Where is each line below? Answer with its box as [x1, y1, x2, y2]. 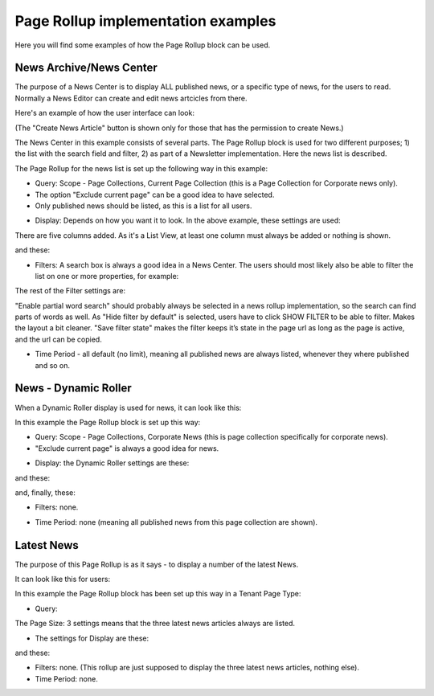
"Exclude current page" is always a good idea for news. [35, 443, 219, 453]
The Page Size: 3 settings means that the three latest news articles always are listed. [14, 619, 296, 628]
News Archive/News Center [14, 61, 158, 75]
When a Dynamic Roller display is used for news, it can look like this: [14, 403, 242, 412]
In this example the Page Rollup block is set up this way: [14, 417, 201, 427]
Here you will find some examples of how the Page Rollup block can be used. [14, 40, 271, 50]
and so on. [35, 360, 71, 370]
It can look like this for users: [14, 574, 111, 583]
